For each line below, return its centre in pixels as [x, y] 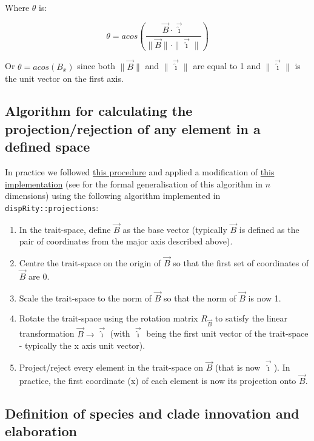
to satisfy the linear [251, 318]
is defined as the [269, 229]
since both [96, 66]
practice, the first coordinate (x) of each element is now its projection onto [158, 380]
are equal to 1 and [227, 66]
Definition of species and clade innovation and [152, 413]
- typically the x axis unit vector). [82, 345]
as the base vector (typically [175, 229]
